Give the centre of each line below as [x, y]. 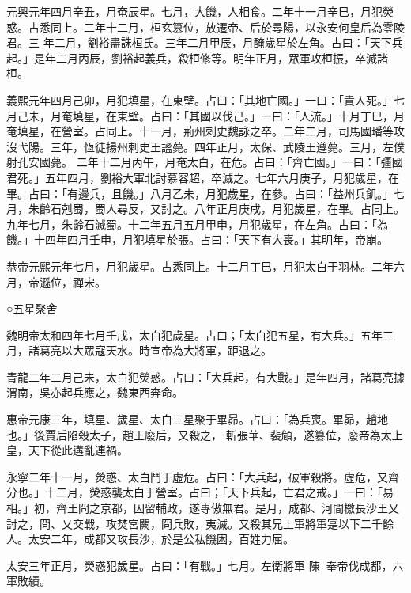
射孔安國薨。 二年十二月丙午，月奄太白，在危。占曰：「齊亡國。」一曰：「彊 [199, 162]
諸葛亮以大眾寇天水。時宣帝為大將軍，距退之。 [150, 350]
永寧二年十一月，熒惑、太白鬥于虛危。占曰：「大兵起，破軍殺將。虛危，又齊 [203, 476]
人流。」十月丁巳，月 [352, 115]
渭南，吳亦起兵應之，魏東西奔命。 [95, 392]
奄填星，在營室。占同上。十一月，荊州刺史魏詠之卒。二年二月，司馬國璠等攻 [205, 131]
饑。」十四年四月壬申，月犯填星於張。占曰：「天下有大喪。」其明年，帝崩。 [197, 239]
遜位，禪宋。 [72, 281]
